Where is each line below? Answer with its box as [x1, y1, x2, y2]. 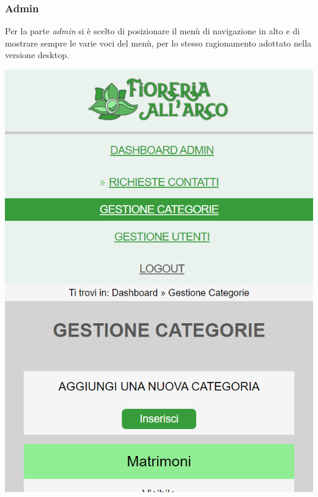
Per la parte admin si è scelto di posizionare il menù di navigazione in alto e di [5, 24, 300, 37]
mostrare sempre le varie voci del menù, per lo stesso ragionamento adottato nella [5, 36, 312, 49]
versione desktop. [5, 48, 69, 61]
